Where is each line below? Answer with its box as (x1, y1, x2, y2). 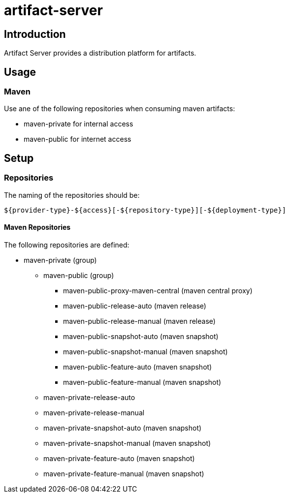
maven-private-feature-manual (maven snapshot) (43, 469, 204, 478)
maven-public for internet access (24, 135, 131, 144)
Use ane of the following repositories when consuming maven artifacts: (4, 104, 235, 113)
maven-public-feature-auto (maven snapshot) (63, 362, 212, 371)
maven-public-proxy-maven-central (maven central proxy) (63, 286, 253, 295)
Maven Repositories (4, 223, 71, 232)
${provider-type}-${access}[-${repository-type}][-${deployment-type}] (4, 206, 287, 214)
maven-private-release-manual (43, 408, 145, 417)
